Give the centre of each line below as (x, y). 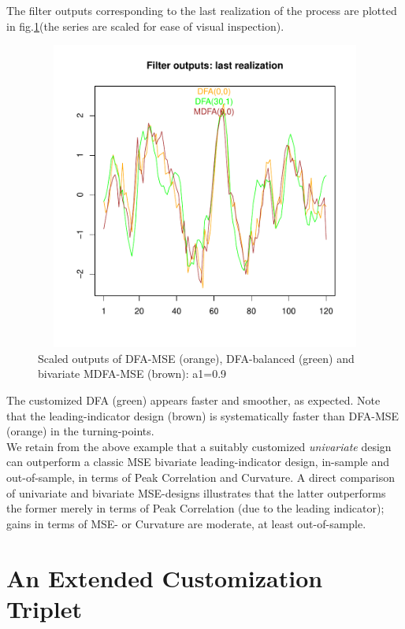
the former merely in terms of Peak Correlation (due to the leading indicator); (195, 508)
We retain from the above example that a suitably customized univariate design (199, 446)
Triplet (45, 608)
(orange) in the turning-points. (80, 431)
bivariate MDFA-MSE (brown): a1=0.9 (132, 374)
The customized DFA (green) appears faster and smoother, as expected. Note (193, 400)
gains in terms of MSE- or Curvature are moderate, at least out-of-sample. (186, 523)
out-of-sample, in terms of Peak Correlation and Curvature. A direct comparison (201, 477)
